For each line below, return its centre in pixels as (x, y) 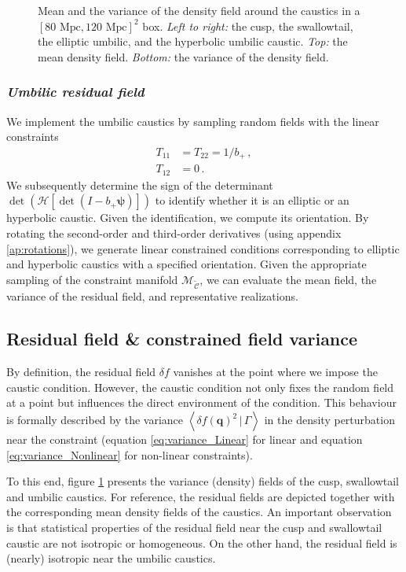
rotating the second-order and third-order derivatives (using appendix (174, 232)
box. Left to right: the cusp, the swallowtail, (248, 26)
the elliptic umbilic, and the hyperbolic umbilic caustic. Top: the (193, 41)
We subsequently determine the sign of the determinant (140, 185)
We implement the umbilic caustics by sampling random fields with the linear (193, 121)
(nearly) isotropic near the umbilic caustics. (111, 558)
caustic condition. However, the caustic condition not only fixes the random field (200, 387)
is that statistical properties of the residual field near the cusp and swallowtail (194, 528)
